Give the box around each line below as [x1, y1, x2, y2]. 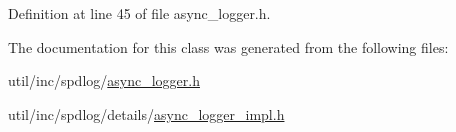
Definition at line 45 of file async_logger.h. [8, 3, 271, 23]
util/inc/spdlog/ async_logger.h [8, 70, 200, 91]
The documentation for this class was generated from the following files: [8, 36, 449, 57]
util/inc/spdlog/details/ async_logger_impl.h [8, 103, 285, 124]
